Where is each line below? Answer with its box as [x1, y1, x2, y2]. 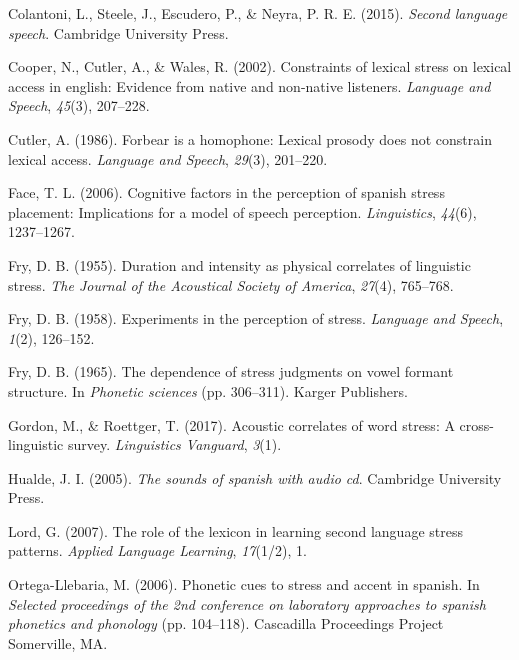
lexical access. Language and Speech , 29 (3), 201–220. [8, 148, 328, 169]
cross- [459, 414, 494, 435]
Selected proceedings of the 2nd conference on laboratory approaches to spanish [8, 593, 486, 614]
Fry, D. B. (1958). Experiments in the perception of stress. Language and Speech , [8, 308, 504, 329]
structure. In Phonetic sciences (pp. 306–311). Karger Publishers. [8, 380, 408, 401]
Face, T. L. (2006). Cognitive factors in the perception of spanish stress [8, 182, 445, 203]
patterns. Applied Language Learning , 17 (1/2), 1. [8, 540, 307, 561]
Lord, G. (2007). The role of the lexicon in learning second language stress [8, 520, 463, 541]
